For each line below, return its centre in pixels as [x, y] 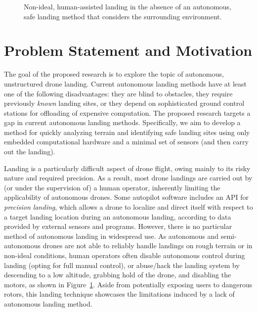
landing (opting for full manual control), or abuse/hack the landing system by [122, 265]
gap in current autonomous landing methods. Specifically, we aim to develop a [122, 122]
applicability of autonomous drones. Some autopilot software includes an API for [126, 197]
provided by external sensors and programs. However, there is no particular [118, 226]
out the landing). [30, 152]
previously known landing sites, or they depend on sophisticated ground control [124, 103]
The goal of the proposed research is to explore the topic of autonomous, [114, 74]
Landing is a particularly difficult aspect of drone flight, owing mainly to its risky [127, 168]
